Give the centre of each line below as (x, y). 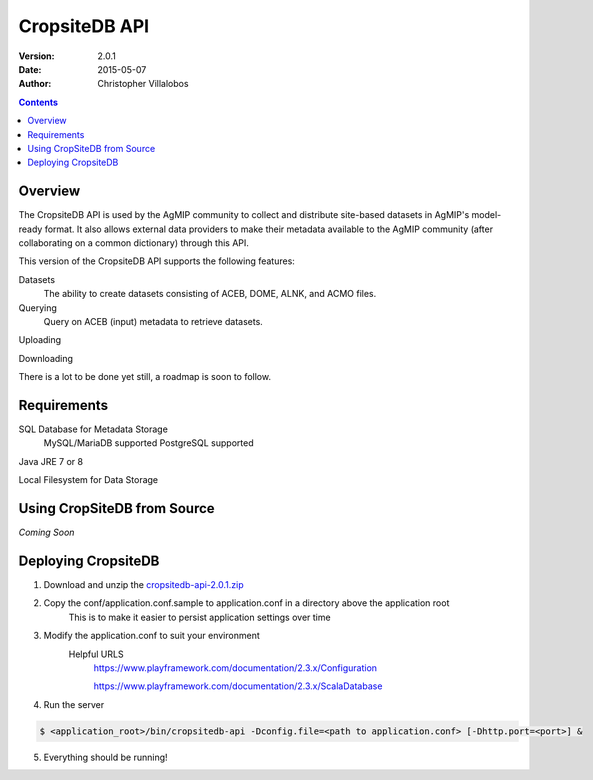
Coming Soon (46, 532)
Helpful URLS (96, 654)
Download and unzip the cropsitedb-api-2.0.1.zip (143, 584)
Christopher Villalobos (143, 84)
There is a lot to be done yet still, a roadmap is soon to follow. (145, 377)
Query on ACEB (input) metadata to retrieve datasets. (153, 321)
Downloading (46, 358)
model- (486, 215)
